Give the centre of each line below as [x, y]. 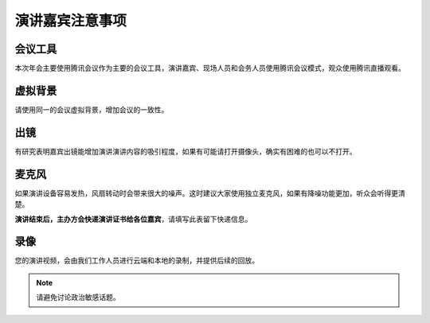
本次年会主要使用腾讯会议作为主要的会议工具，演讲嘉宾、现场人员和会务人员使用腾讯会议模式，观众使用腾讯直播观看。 [210, 68]
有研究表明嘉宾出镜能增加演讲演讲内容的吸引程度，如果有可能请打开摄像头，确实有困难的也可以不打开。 [186, 151]
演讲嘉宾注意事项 [71, 21]
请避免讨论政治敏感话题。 [78, 298]
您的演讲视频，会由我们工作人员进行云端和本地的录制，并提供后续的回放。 [137, 261]
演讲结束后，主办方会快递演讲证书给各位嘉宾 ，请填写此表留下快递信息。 [133, 219]
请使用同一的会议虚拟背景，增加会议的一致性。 [92, 109]
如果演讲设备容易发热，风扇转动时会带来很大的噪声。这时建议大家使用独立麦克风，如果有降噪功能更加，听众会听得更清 [210, 193]
